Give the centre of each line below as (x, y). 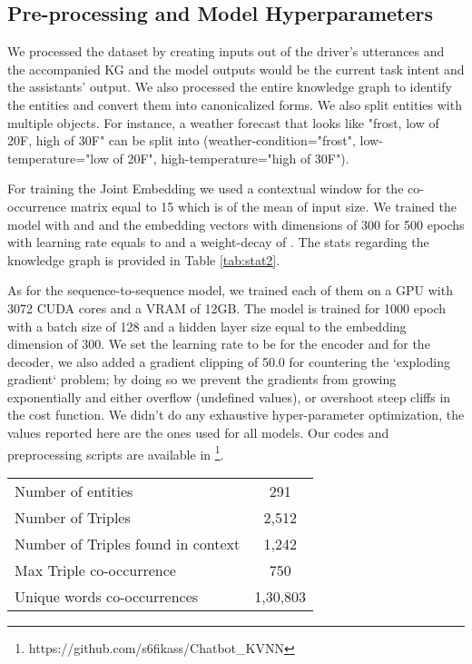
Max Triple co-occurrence (95, 570)
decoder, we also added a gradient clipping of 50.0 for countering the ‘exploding (229, 361)
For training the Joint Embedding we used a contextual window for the (206, 188)
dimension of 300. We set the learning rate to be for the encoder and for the (219, 344)
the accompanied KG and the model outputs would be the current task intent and (236, 69)
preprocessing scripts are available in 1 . (116, 452)
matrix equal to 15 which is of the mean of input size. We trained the (263, 206)
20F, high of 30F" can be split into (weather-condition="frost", (182, 140)
